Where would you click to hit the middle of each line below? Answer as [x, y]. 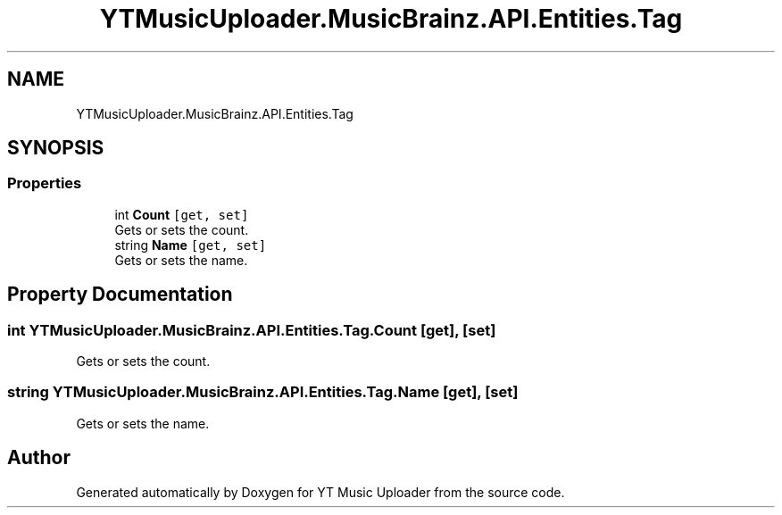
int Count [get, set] [182, 214]
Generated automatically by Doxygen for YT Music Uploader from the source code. [320, 492]
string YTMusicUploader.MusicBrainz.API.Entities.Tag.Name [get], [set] [263, 392]
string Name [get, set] [191, 245]
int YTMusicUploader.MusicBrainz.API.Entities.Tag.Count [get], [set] [252, 330]
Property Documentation [120, 295]
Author [39, 458]
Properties [45, 183]
